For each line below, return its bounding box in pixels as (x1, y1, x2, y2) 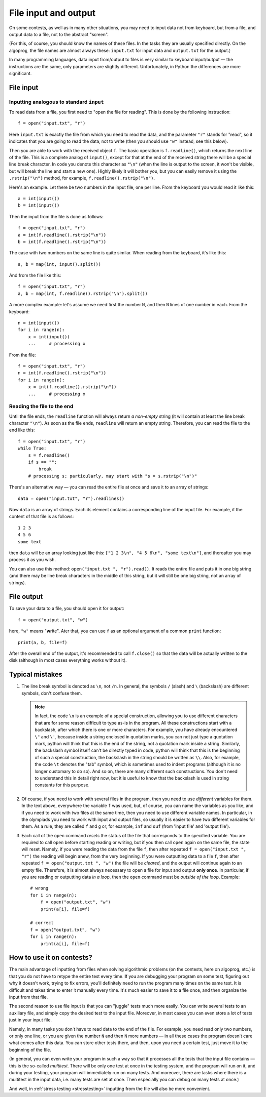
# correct (30, 920, 54, 926)
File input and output (9, 7, 96, 18)
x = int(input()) (28, 334, 70, 339)
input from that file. (9, 994, 48, 1000)
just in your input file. (9, 1017, 52, 1023)
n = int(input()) (18, 320, 60, 326)
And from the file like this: (9, 272, 62, 279)
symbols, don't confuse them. (21, 690, 82, 696)
